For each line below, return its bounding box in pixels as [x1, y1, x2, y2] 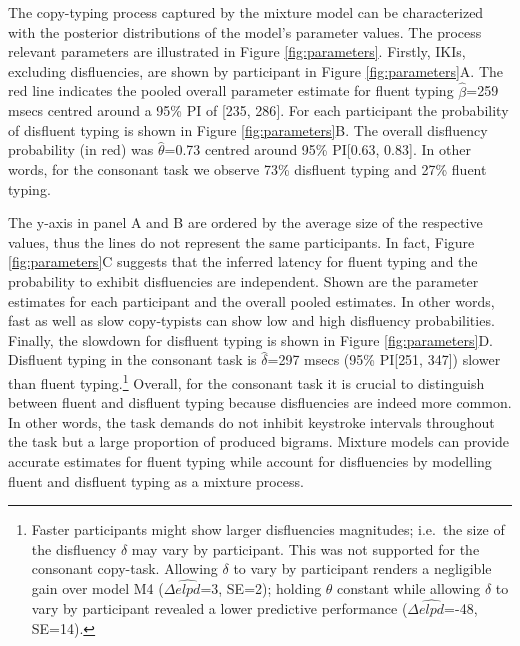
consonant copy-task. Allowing [31, 558, 218, 579]
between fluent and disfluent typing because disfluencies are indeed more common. [8, 392, 512, 413]
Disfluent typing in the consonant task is [8, 349, 257, 370]
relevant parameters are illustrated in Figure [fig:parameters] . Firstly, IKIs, [8, 41, 466, 62]
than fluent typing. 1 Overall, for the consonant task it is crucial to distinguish [8, 369, 485, 393]
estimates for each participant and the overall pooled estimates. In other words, [8, 290, 495, 311]
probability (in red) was [8, 139, 154, 160]
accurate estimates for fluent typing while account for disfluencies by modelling [8, 450, 492, 471]
